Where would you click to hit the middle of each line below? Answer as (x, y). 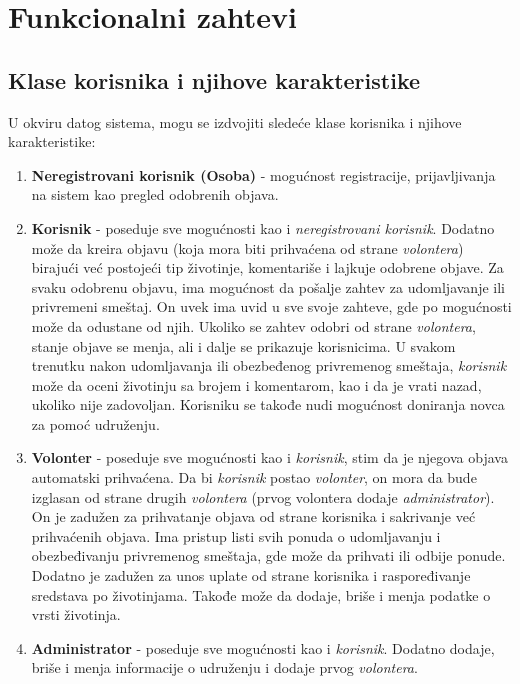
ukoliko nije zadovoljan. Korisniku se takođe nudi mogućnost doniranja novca (268, 404)
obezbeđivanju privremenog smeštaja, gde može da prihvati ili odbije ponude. (268, 555)
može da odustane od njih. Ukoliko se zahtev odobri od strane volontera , (253, 325)
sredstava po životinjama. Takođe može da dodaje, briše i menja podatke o (261, 594)
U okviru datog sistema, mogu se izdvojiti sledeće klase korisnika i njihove (235, 121)
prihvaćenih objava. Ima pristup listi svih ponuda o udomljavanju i (236, 535)
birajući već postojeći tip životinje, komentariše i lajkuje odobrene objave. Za (267, 267)
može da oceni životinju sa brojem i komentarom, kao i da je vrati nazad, (256, 384)
